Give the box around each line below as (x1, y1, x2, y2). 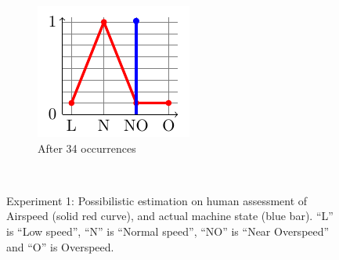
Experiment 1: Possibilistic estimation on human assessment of (6, 192, 308, 208)
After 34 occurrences (38, 139, 136, 156)
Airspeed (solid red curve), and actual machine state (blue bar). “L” (6, 208, 334, 224)
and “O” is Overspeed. (6, 238, 114, 255)
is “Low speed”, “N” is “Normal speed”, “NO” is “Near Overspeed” (6, 222, 330, 239)
